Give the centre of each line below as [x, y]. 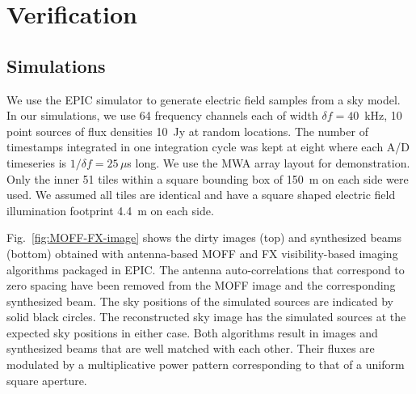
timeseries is [37, 162]
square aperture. [47, 380]
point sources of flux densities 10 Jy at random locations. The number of [187, 131]
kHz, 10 [383, 115]
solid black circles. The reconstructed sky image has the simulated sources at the [206, 317]
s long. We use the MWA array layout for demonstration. [269, 162]
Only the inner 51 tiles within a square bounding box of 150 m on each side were [208, 178]
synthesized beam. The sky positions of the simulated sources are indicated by [200, 301]
